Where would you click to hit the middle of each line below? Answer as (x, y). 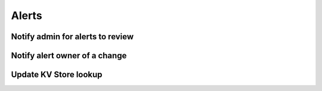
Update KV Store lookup (57, 75)
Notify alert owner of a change (69, 56)
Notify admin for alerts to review (72, 37)
